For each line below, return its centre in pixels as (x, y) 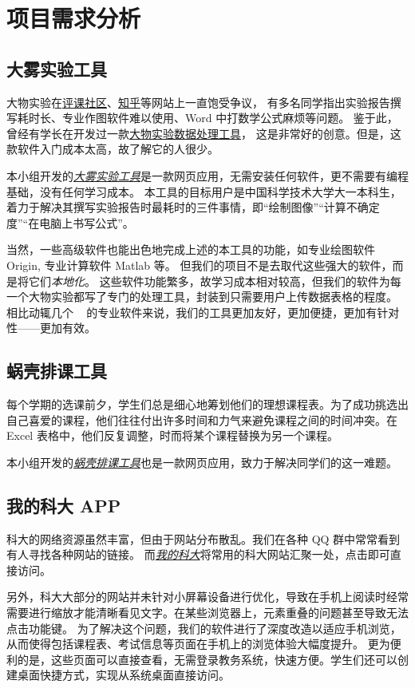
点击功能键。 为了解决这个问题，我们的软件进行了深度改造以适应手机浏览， (204, 628)
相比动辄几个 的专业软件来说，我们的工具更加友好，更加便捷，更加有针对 (203, 312)
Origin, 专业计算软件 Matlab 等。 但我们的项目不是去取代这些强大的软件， (200, 265)
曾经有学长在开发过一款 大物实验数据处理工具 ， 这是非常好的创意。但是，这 (204, 133)
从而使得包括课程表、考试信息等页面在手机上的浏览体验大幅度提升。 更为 (198, 644)
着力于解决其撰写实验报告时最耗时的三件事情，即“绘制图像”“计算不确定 (193, 207)
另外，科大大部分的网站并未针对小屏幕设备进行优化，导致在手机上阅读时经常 (207, 597)
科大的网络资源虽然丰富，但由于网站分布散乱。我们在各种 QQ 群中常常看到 (204, 538)
